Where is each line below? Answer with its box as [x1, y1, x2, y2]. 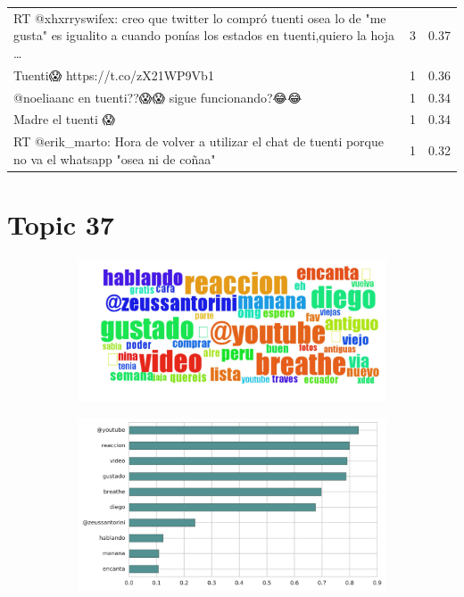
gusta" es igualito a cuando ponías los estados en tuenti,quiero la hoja [13, 26, 394, 45]
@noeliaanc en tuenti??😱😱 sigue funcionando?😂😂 [13, 87, 302, 106]
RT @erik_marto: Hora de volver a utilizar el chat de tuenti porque [13, 132, 384, 151]
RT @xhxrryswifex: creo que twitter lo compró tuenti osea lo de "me [13, 8, 386, 27]
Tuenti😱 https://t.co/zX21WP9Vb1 [13, 65, 214, 84]
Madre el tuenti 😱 [13, 110, 116, 129]
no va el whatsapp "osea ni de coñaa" [13, 149, 216, 168]
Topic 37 [7, 206, 114, 243]
